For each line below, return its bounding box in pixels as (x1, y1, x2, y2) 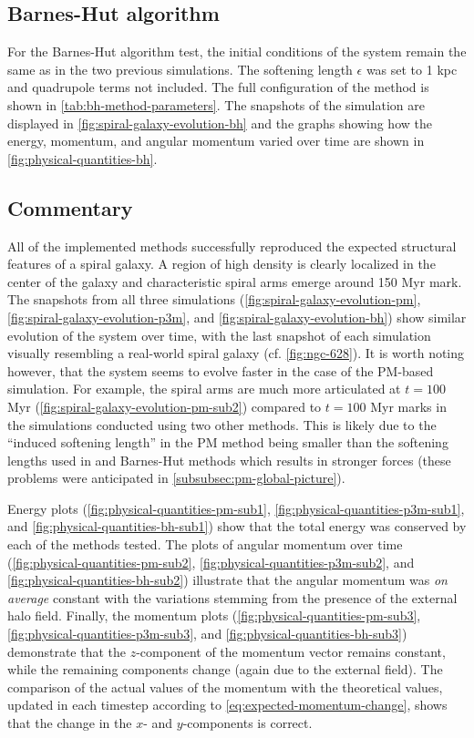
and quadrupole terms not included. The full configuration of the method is (7, 77, 429, 97)
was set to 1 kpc (366, 59, 458, 78)
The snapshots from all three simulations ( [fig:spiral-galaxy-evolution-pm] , (7, 290, 421, 309)
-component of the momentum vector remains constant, (136, 641, 446, 661)
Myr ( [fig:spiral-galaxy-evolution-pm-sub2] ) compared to (7, 396, 322, 415)
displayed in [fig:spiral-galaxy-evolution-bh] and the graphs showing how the (7, 113, 432, 132)
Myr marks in (370, 396, 447, 415)
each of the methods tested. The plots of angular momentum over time (7, 535, 403, 554)
